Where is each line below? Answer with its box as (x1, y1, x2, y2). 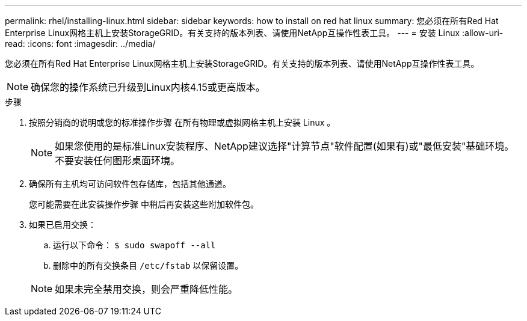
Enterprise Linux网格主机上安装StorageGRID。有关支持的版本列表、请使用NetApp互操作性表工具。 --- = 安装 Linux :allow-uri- (5, 28, 504, 38)
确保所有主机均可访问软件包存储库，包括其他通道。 (29, 179, 231, 189)
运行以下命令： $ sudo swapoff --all (53, 240, 216, 250)
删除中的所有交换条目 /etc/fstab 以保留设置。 (53, 260, 244, 271)
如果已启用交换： (29, 219, 96, 230)
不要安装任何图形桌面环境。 (55, 154, 180, 167)
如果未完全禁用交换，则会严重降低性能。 (55, 283, 238, 295)
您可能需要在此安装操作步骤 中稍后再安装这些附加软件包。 (29, 199, 259, 209)
